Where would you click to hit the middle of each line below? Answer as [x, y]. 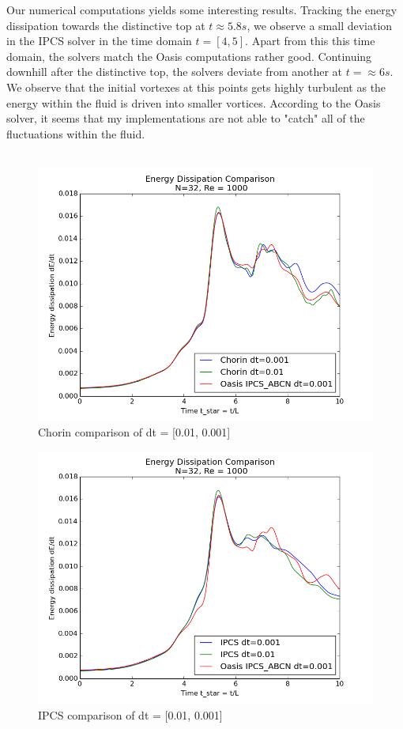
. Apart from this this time [310, 41]
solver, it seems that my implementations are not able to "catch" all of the [186, 118]
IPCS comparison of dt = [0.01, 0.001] [130, 714]
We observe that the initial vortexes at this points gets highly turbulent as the [196, 87]
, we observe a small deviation [320, 25]
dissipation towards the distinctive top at [106, 25]
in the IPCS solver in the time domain [99, 41]
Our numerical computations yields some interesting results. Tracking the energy [202, 9]
